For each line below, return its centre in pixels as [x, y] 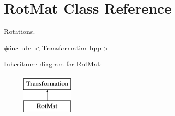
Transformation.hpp [72, 47]
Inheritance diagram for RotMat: [53, 64]
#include [17, 47]
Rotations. [19, 31]
